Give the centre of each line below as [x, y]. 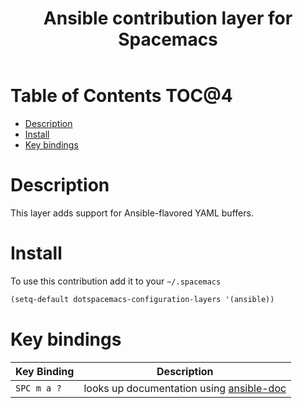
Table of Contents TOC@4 [121, 96]
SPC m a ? [38, 388]
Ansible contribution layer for [168, 18]
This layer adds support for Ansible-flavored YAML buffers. [132, 213]
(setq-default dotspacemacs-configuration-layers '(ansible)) [142, 299]
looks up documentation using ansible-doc [185, 388]
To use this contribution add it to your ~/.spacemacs [116, 281]
